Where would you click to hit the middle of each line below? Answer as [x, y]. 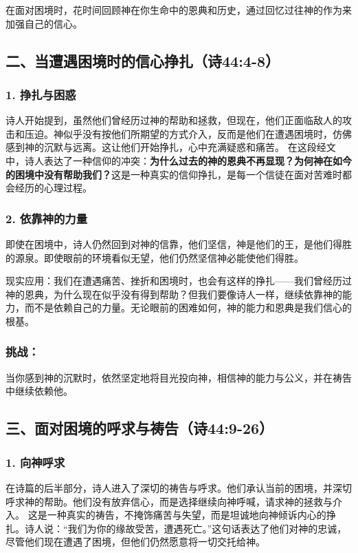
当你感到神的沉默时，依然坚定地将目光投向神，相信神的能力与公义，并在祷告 [179, 377]
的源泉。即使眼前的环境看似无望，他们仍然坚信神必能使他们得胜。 [155, 257]
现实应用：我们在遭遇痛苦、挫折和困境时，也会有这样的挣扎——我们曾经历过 [179, 281]
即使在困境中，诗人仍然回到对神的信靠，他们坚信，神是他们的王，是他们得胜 [179, 243]
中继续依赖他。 [39, 391]
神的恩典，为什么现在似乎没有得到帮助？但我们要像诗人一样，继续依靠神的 [174, 294]
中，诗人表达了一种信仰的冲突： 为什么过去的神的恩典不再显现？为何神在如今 [179, 160]
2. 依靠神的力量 [47, 218]
